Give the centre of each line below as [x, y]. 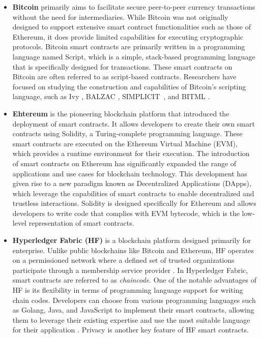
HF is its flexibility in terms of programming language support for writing [128, 290]
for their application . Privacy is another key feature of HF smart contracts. [130, 330]
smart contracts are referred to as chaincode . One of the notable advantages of [134, 280]
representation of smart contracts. [81, 223]
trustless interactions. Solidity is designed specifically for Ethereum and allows [134, 203]
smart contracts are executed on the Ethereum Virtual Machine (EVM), [125, 143]
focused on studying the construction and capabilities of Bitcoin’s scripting [129, 86]
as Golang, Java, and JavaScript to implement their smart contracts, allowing [133, 310]
